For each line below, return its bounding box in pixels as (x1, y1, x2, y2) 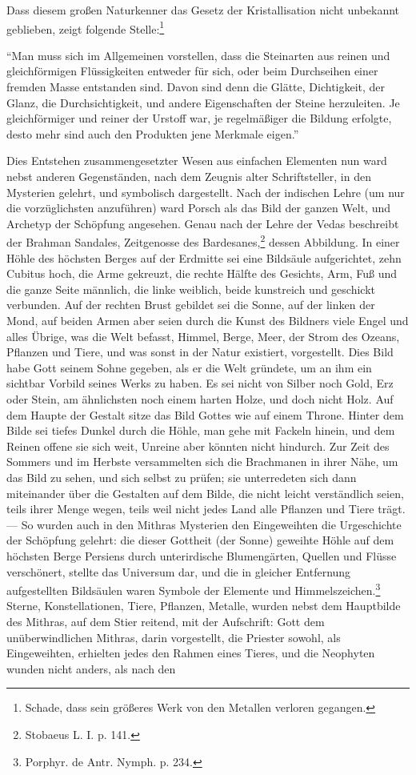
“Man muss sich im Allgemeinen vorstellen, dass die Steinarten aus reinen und (6, 46, 390, 63)
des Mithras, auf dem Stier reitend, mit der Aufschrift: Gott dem (6, 612, 325, 629)
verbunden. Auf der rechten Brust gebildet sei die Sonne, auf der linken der (6, 296, 375, 313)
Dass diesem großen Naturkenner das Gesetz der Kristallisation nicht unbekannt (6, 2, 400, 18)
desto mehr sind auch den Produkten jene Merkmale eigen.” (6, 125, 299, 142)
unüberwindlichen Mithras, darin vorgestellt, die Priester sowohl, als (6, 628, 341, 645)
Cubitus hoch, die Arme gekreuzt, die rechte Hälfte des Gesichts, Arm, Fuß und (6, 265, 398, 282)
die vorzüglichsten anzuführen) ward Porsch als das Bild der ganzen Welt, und (6, 199, 391, 216)
